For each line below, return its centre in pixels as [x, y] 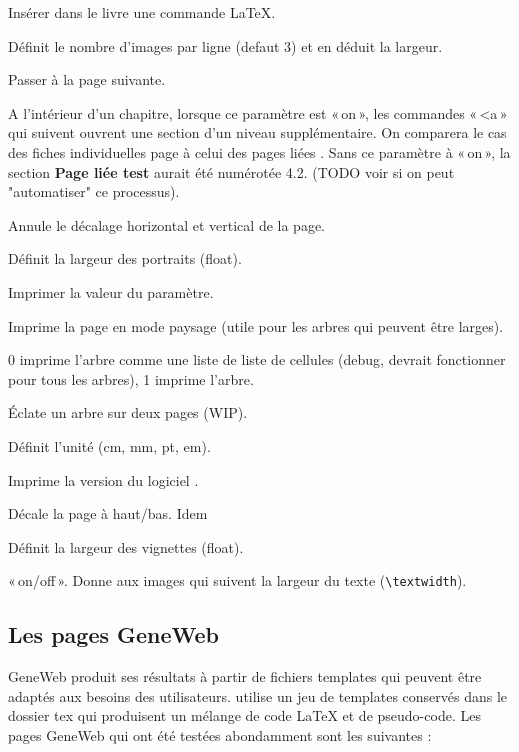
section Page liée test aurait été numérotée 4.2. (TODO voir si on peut [231, 171]
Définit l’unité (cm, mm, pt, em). [109, 445]
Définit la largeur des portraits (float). [125, 258]
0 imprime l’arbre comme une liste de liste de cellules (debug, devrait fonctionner [257, 359]
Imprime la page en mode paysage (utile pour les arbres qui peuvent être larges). [256, 325]
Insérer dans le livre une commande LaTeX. [142, 12]
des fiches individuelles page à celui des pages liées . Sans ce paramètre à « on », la [259, 151]
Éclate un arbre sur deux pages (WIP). [128, 412]
